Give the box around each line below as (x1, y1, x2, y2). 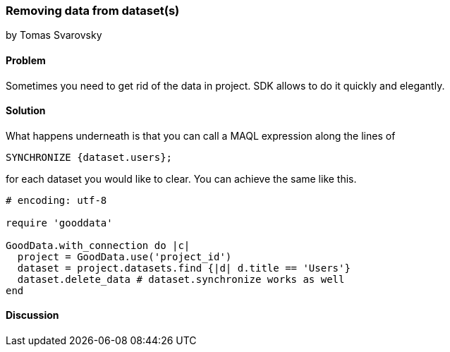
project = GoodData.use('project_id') (17, 250, 232, 262)
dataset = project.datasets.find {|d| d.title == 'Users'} (17, 262, 351, 274)
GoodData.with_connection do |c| (6, 239, 190, 251)
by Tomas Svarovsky (6, 29, 102, 42)
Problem (6, 54, 46, 66)
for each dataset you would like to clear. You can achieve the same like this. (6, 172, 357, 185)
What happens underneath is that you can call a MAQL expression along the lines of (6, 129, 396, 142)
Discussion (6, 309, 59, 322)
